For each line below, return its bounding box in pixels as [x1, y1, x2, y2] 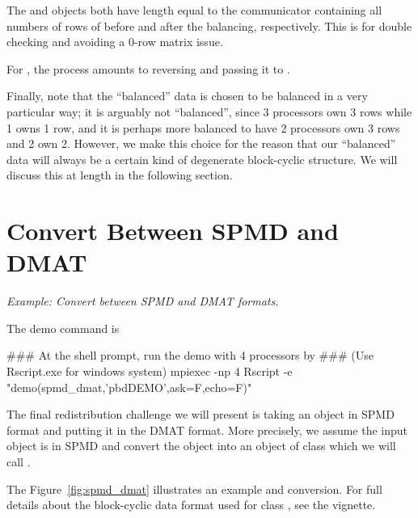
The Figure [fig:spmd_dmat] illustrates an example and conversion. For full [6, 480, 382, 497]
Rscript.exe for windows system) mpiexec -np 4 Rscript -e [6, 363, 293, 380]
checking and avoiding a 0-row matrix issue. [6, 33, 223, 50]
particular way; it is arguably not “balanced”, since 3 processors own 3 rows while [6, 103, 412, 120]
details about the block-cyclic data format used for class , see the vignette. [6, 496, 376, 513]
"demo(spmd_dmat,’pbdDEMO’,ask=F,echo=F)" [6, 378, 252, 395]
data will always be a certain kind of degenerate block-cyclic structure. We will [6, 150, 398, 167]
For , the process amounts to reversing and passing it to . [6, 60, 290, 77]
